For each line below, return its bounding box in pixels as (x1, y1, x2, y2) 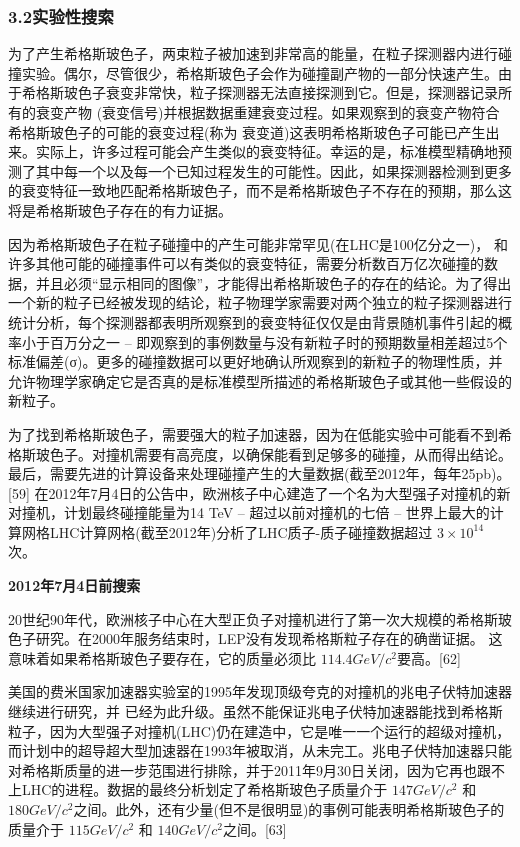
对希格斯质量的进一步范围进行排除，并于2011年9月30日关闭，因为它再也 (8, 759, 477, 780)
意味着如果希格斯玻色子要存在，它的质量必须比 (8, 647, 316, 668)
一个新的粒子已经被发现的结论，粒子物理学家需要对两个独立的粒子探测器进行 (8, 292, 512, 313)
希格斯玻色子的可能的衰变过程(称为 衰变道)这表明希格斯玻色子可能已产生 (8, 121, 486, 142)
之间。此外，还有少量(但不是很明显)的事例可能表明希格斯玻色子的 (73, 799, 505, 819)
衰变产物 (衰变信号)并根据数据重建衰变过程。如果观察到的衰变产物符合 (35, 102, 500, 122)
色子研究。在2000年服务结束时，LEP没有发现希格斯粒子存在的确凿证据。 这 (8, 628, 503, 649)
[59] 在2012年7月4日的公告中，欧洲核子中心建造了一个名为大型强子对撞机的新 (8, 482, 511, 503)
